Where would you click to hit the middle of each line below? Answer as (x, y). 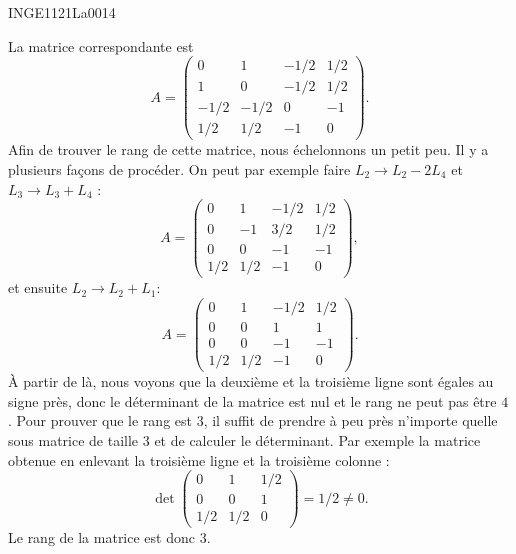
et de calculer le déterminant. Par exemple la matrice (317, 439)
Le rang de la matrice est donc (101, 537)
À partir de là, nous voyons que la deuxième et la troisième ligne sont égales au (251, 381)
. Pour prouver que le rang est (100, 420)
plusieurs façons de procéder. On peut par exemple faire (179, 168)
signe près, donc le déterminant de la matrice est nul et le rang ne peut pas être (252, 400)
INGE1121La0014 (62, 12)
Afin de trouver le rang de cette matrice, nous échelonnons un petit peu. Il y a (248, 149)
